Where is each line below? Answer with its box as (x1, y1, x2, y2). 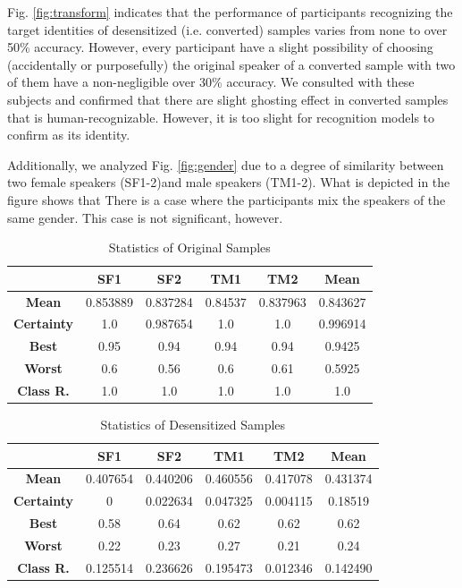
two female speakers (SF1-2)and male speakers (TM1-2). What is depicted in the (7, 173, 450, 192)
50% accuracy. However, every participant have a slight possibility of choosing (7, 38, 433, 56)
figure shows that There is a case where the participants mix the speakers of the (7, 190, 446, 209)
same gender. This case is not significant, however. (7, 208, 283, 226)
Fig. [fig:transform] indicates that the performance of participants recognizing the (7, 3, 453, 21)
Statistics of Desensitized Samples (100, 415, 286, 434)
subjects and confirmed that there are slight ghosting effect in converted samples (7, 89, 449, 108)
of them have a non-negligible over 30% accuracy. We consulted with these (7, 72, 415, 91)
